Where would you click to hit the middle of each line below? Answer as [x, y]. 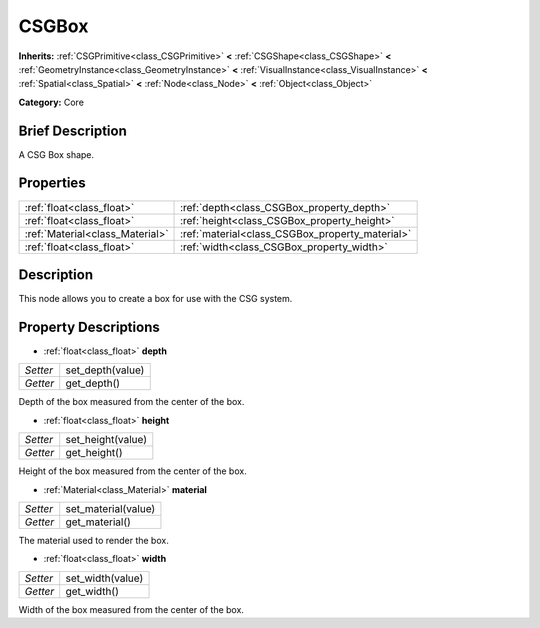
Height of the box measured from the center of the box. [132, 471]
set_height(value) [106, 440]
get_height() [94, 453]
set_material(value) [110, 508]
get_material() [98, 522]
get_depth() [92, 383]
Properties [52, 183]
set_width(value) [104, 578]
